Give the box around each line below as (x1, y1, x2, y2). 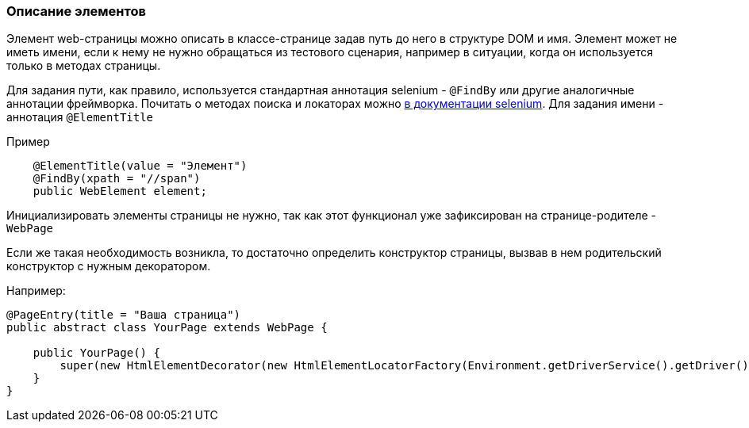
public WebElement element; (33, 185, 207, 198)
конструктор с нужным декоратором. (6, 259, 211, 273)
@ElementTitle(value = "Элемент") (33, 159, 248, 173)
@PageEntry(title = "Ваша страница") (6, 308, 241, 322)
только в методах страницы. (6, 59, 161, 73)
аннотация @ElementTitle (6, 110, 154, 124)
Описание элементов (6, 3, 146, 19)
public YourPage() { (33, 346, 160, 360)
